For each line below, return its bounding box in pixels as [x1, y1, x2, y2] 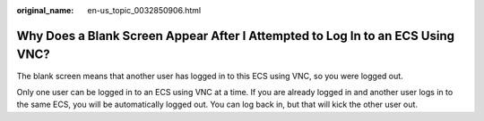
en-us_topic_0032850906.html [87, 5, 202, 15]
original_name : [16, 5, 74, 15]
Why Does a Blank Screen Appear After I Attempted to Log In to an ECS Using [16, 28, 454, 44]
